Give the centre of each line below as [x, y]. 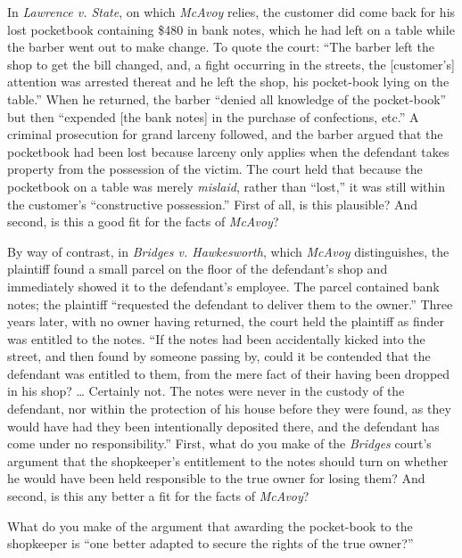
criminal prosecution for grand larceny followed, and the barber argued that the [225, 134]
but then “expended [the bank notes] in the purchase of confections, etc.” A [213, 116]
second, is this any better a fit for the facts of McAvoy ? [158, 496]
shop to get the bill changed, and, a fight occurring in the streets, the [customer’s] [231, 64]
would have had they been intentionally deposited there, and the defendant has [223, 426]
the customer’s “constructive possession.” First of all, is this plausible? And [213, 204]
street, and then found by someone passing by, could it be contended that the [219, 356]
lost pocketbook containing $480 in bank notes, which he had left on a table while [231, 29]
